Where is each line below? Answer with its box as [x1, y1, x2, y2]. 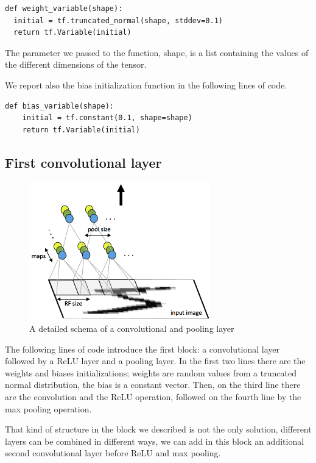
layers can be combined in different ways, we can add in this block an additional [5, 434, 304, 447]
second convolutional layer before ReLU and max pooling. [5, 447, 221, 459]
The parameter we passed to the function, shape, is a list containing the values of [5, 46, 309, 59]
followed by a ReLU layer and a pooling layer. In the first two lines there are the [5, 354, 306, 367]
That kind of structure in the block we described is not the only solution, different [5, 423, 312, 436]
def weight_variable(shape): [5, 4, 123, 13]
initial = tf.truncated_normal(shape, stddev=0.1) [13, 16, 223, 25]
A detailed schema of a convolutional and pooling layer [29, 321, 234, 334]
